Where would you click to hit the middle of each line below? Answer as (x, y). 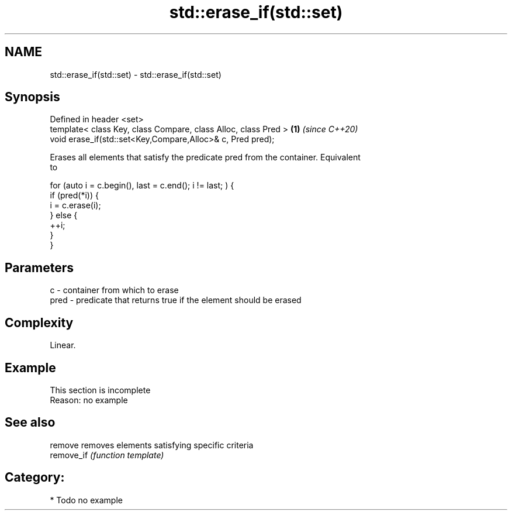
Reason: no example (89, 400)
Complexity (39, 322)
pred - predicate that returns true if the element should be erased (176, 300)
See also (30, 423)
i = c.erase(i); (75, 205)
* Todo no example (86, 500)
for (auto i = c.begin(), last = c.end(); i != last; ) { (142, 186)
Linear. (63, 345)
